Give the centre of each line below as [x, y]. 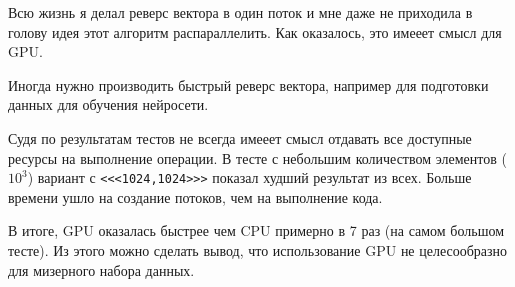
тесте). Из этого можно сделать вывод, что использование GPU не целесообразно [258, 250]
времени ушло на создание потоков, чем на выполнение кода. [195, 196]
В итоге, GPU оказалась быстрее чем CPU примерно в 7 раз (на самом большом [256, 230]
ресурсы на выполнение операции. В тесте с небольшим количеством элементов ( [257, 157]
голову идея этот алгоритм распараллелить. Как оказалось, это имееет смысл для [255, 31]
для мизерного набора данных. [101, 269]
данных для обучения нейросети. [108, 104]
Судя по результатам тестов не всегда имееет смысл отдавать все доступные [240, 137]
